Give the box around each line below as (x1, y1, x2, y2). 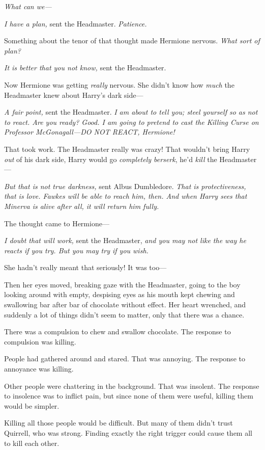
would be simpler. (4, 400, 60, 411)
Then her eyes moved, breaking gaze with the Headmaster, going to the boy (4, 279, 241, 289)
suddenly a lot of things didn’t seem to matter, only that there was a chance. (4, 309, 245, 320)
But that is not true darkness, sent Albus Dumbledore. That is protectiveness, (4, 180, 246, 191)
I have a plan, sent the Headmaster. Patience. (4, 18, 147, 29)
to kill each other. (4, 437, 60, 448)
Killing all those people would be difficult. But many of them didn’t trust (4, 417, 233, 428)
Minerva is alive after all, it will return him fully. (4, 200, 159, 211)
